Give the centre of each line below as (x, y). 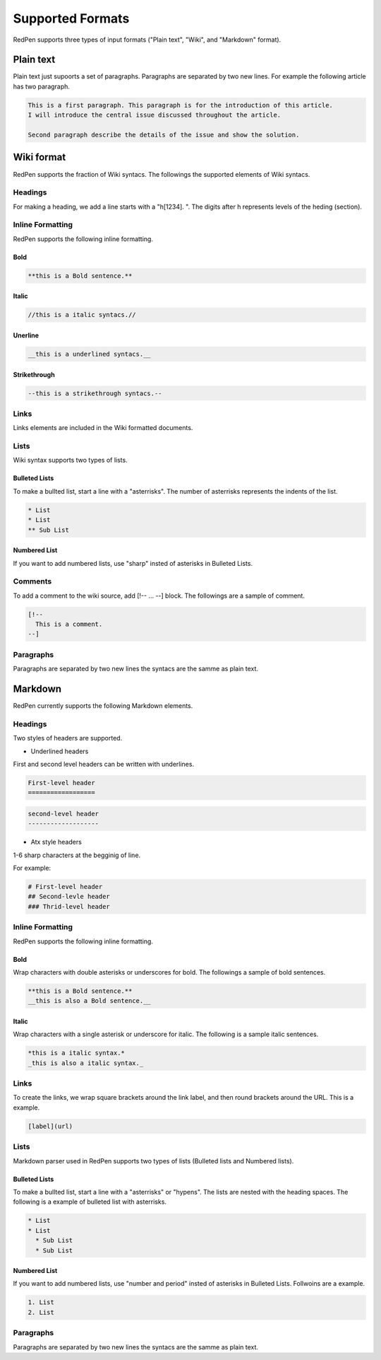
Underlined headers (60, 751)
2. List (41, 1312)
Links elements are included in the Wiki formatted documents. (103, 428)
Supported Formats (71, 18)
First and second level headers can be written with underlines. (103, 764)
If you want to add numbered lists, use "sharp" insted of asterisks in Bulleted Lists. (133, 563)
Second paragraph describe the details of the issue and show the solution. (164, 135)
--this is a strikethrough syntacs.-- (95, 393)
